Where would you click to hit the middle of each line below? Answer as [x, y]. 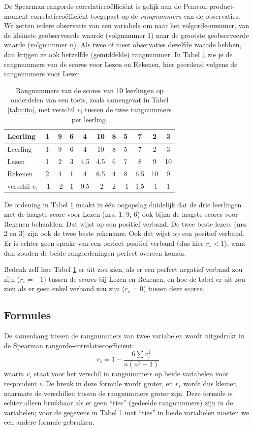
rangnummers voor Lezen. [43, 74]
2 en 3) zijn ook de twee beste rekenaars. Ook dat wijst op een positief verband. [124, 233]
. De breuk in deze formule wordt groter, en [107, 383]
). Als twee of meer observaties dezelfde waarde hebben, [158, 45]
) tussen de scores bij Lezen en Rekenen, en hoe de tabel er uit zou [144, 279]
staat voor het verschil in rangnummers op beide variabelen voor [131, 374]
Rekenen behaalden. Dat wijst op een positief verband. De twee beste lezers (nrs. [126, 223]
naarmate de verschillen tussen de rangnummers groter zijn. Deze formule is [118, 393]
